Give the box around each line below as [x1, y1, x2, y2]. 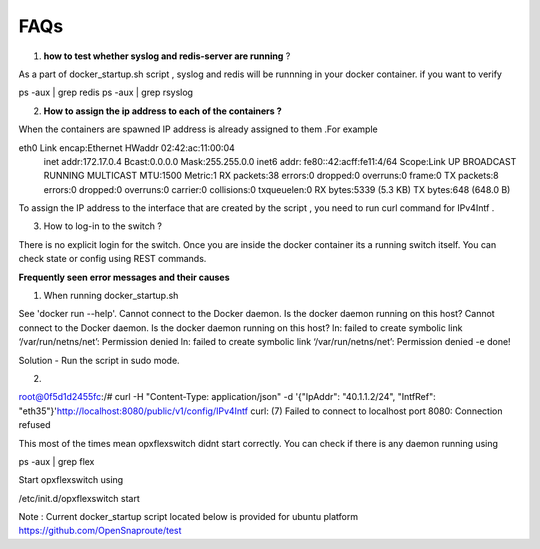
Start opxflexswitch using [18, 474, 124, 486]
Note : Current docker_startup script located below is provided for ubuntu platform [18, 511, 359, 523]
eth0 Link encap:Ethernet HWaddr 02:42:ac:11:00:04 [18, 141, 235, 154]
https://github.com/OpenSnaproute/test [18, 525, 182, 537]
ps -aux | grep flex [18, 455, 95, 467]
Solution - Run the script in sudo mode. [18, 354, 180, 366]
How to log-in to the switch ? [43, 220, 162, 232]
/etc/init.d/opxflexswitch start [18, 492, 140, 504]
